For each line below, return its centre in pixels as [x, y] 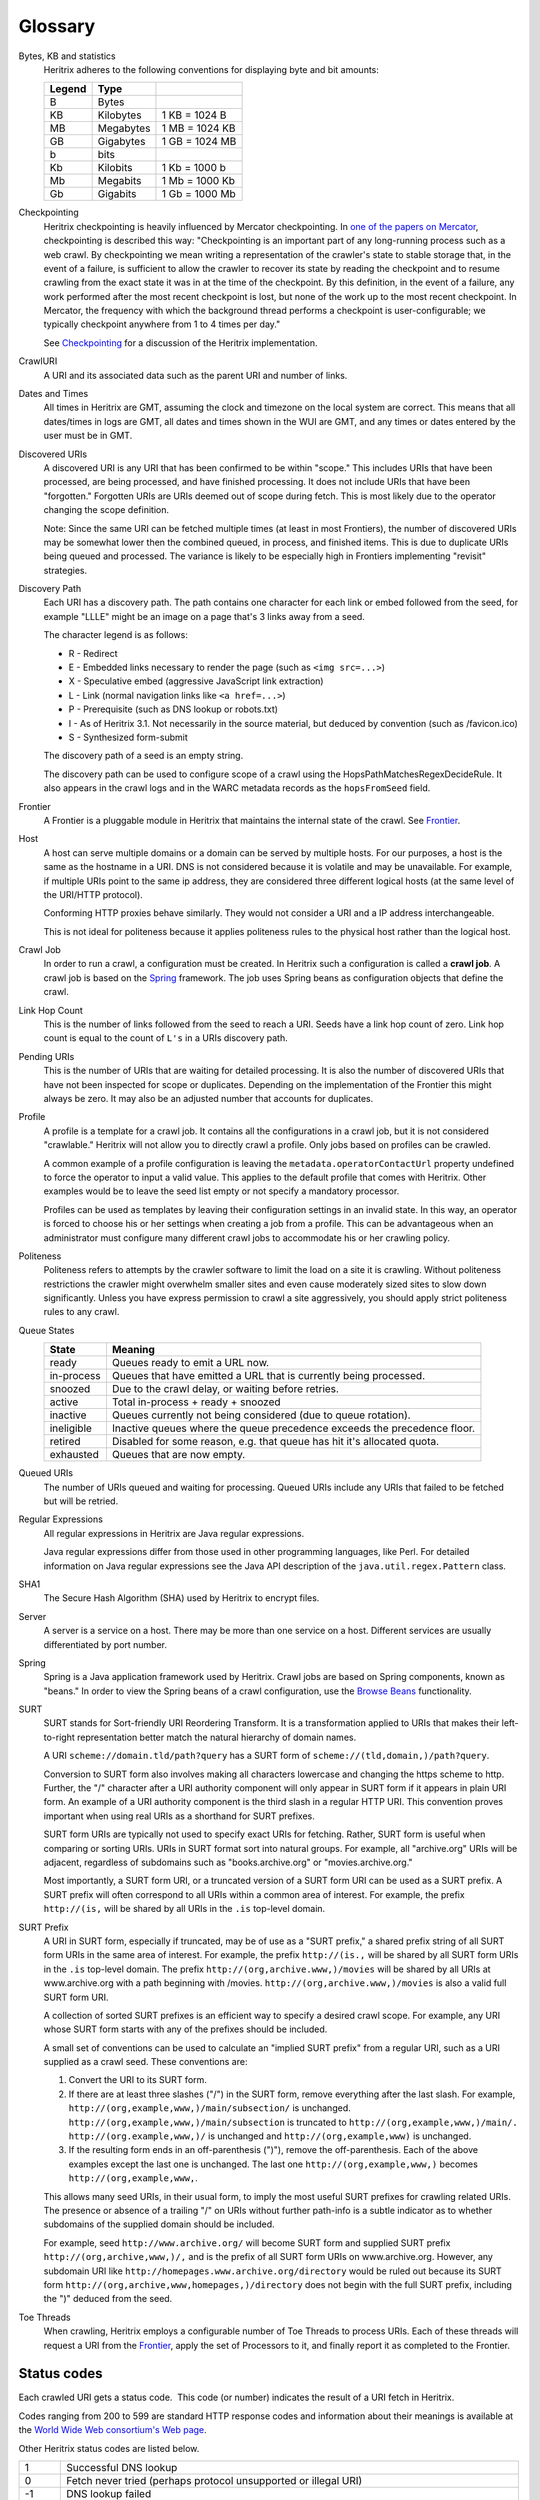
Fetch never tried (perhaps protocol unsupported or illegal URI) [214, 2480]
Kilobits [115, 168]
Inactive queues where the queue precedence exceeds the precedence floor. [293, 1428]
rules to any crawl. [81, 1312]
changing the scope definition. [106, 510]
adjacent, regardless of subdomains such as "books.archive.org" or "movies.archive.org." [228, 1862]
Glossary [57, 26]
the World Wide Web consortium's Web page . [112, 2430]
